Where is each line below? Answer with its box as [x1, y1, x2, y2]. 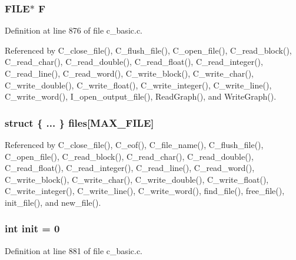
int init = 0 [5, 221, 60, 236]
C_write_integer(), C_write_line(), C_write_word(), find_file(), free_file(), [5, 185, 285, 197]
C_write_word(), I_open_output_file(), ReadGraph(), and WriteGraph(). [5, 90, 277, 103]
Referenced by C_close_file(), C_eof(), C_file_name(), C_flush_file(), [5, 139, 264, 150]
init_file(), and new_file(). [5, 196, 101, 208]
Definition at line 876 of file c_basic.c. [5, 24, 142, 37]
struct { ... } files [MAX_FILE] [5, 115, 154, 130]
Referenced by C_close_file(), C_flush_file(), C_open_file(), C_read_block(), [5, 44, 292, 56]
